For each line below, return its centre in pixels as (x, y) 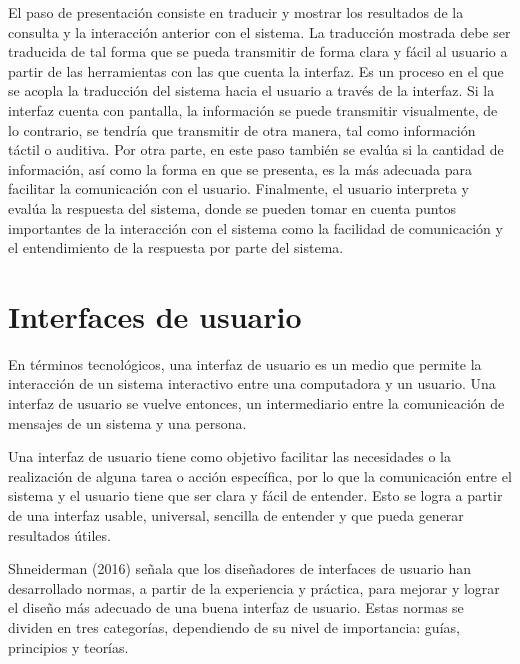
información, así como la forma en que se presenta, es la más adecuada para (240, 168)
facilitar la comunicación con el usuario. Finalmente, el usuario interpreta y (239, 188)
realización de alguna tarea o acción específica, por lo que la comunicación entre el (260, 475)
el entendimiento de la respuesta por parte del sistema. (176, 247)
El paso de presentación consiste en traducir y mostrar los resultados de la (236, 12)
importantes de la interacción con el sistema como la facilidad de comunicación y (255, 227)
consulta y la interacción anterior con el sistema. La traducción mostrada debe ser (259, 31)
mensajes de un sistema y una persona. (127, 422)
